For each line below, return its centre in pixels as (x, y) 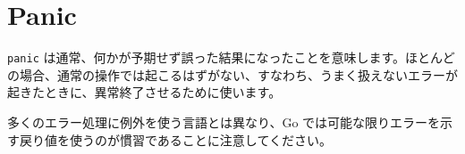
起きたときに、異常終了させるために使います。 (144, 92)
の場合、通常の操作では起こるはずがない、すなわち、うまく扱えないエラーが (232, 74)
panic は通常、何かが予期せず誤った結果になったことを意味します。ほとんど (231, 57)
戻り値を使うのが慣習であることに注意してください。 (176, 139)
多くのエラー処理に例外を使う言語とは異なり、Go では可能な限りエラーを (224, 122)
